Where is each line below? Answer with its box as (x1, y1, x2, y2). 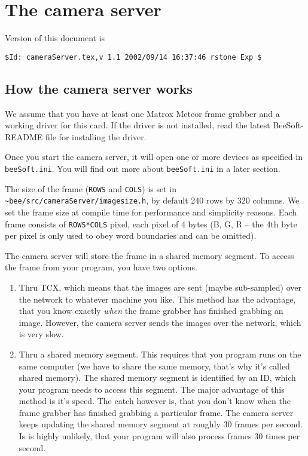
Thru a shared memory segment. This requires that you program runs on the (19, 347, 301, 360)
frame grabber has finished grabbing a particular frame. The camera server (19, 406, 294, 418)
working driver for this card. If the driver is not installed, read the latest (5, 119, 270, 131)
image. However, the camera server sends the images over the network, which (19, 316, 301, 328)
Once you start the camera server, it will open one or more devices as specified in (5, 150, 303, 163)
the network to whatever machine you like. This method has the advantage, (19, 292, 296, 305)
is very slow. (19, 328, 64, 340)
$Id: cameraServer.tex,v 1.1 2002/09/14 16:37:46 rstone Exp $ (5, 53, 262, 61)
